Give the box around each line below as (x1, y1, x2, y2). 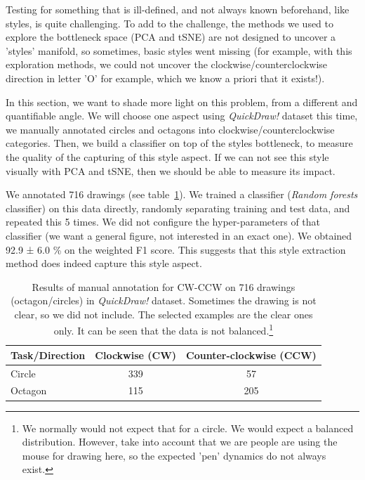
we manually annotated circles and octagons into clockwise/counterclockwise (6, 122, 335, 136)
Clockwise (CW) (95, 347, 177, 362)
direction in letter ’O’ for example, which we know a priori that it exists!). (6, 70, 325, 85)
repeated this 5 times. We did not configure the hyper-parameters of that (6, 214, 321, 229)
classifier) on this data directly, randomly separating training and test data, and (6, 200, 350, 215)
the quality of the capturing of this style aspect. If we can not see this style (6, 149, 329, 164)
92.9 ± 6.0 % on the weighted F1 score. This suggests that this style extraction (6, 242, 346, 257)
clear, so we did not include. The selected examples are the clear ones (14, 306, 313, 321)
